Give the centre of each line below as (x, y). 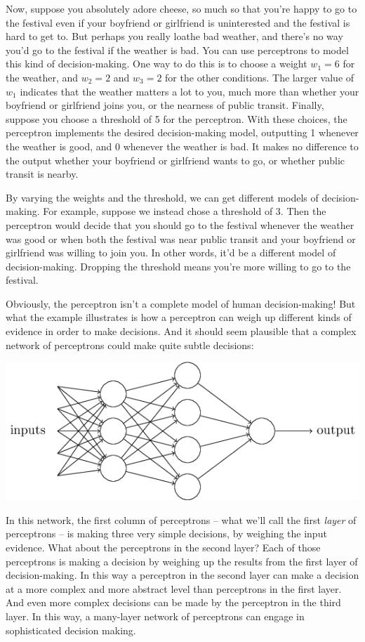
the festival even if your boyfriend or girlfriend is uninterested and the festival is (178, 22)
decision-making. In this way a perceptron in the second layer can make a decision (182, 575)
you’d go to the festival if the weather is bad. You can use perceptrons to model (177, 50)
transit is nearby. (42, 174)
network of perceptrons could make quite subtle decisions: (130, 345)
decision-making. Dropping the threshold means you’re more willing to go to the (178, 266)
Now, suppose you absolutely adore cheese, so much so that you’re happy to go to (181, 8)
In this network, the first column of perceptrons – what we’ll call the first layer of (181, 519)
